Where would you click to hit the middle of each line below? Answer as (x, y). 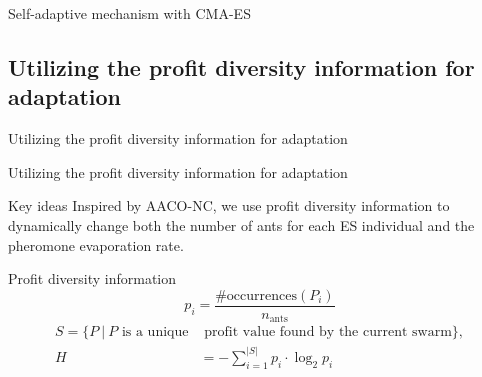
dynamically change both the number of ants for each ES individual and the (241, 224)
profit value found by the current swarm (328, 332)
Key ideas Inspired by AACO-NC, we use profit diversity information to (229, 205)
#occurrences (256, 295)
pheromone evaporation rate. (96, 244)
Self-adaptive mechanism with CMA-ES (129, 13)
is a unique (155, 332)
